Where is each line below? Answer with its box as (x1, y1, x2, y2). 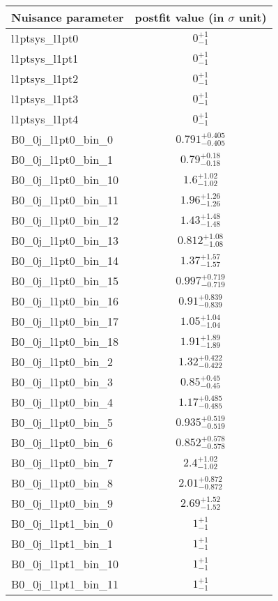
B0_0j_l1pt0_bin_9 (11, 495, 114, 511)
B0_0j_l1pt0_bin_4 (11, 394, 114, 410)
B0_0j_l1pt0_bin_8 (11, 475, 114, 491)
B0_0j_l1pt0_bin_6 (11, 434, 114, 450)
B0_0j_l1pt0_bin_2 (11, 353, 114, 370)
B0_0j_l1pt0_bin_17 (11, 313, 119, 329)
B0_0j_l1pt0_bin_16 (11, 293, 119, 309)
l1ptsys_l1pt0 (11, 30, 79, 46)
